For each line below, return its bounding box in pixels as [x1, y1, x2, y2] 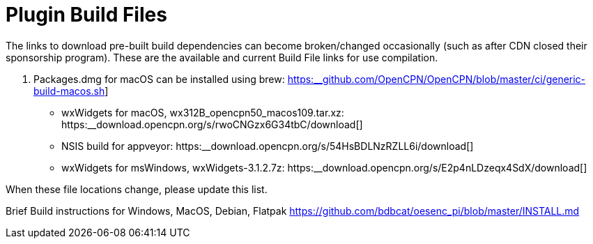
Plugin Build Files [6, 3, 167, 26]
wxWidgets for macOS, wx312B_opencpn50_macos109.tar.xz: [61, 106, 344, 119]
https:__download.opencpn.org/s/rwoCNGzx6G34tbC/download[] [61, 118, 363, 130]
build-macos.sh [33, 84, 105, 97]
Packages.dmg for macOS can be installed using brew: [33, 73, 285, 85]
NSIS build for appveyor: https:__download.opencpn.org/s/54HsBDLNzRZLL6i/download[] [61, 139, 474, 152]
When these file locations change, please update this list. [6, 183, 268, 195]
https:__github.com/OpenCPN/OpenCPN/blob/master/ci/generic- [287, 73, 586, 85]
